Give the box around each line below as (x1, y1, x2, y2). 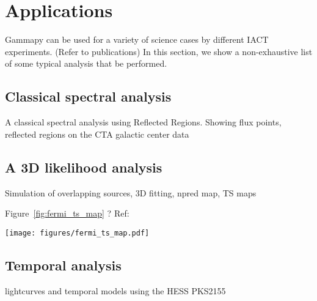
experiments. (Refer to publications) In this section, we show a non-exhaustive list (5, 45, 313, 58)
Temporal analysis (5, 255, 122, 274)
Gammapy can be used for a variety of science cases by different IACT (5, 33, 269, 46)
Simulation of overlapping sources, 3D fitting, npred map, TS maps (5, 186, 257, 199)
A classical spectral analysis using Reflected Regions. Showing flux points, (5, 116, 282, 128)
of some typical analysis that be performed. (5, 57, 167, 70)
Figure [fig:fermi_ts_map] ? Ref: (5, 207, 129, 220)
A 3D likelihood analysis (5, 157, 162, 176)
